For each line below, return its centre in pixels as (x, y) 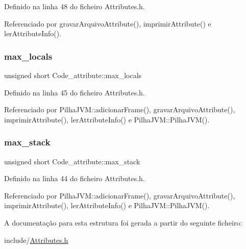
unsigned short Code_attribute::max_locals (73, 75)
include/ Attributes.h (36, 240)
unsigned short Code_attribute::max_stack (72, 161)
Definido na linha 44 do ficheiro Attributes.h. (75, 178)
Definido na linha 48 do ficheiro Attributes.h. (75, 6)
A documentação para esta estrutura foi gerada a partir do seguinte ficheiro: (123, 222)
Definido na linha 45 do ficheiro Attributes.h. (75, 92)
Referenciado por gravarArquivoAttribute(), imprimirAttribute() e (108, 23)
